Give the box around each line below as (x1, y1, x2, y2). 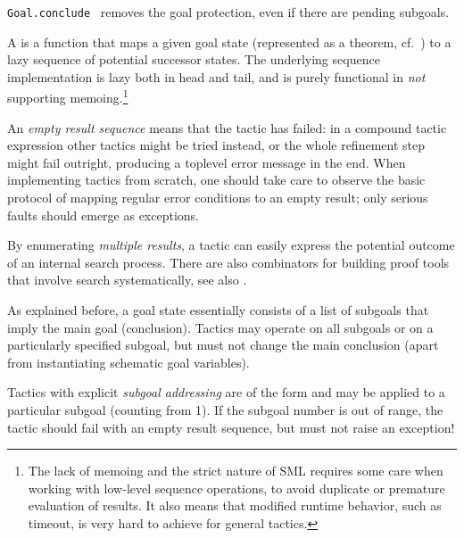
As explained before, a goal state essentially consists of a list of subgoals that (7, 301, 429, 319)
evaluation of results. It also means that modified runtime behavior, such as (28, 496, 442, 515)
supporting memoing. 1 (7, 86, 128, 107)
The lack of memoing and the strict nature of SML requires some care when (28, 461, 443, 480)
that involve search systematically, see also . (7, 270, 247, 289)
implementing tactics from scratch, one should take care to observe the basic (7, 170, 426, 189)
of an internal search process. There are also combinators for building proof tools (7, 252, 450, 271)
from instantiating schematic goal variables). (7, 352, 250, 371)
